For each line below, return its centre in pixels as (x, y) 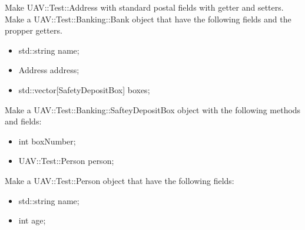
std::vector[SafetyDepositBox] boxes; (84, 89)
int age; (32, 220)
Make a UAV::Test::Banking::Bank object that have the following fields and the (148, 19)
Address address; (49, 70)
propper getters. (34, 30)
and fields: (23, 121)
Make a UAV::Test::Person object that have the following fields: (120, 180)
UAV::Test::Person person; (66, 161)
